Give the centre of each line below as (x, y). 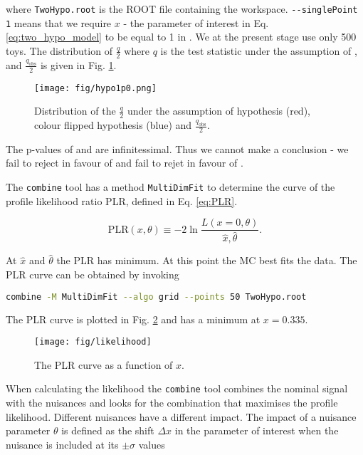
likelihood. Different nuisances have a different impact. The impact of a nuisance (181, 416)
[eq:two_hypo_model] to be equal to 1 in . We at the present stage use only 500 (181, 37)
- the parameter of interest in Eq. (196, 22)
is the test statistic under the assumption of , (259, 50)
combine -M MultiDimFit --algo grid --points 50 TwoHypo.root (156, 297)
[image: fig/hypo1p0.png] (95, 88)
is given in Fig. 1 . (78, 64)
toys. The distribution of (59, 50)
